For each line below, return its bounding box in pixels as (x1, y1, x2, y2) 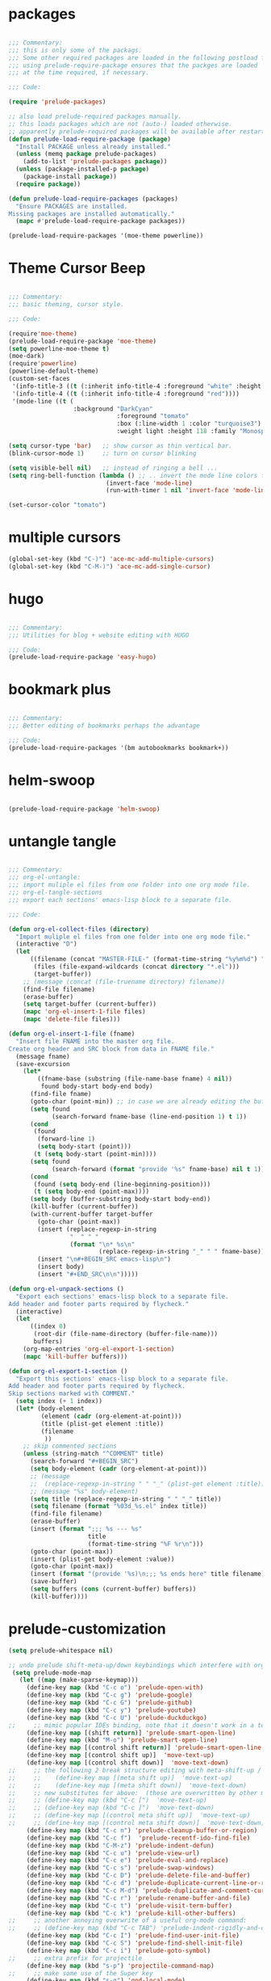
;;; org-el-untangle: (8, 874, 81, 882)
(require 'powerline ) (8, 360, 78, 368)
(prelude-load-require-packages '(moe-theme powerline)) (8, 232, 204, 240)
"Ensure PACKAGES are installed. (15, 202, 128, 210)
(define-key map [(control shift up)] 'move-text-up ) (26, 1751, 215, 1760)
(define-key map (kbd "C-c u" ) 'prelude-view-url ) (26, 1848, 200, 1857)
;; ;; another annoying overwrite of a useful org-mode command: (8, 1916, 248, 1924)
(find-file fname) (29, 1090, 92, 1098)
